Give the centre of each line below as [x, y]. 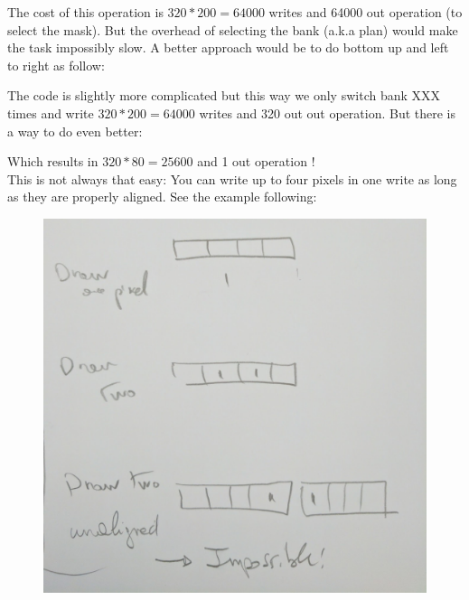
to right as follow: [56, 65]
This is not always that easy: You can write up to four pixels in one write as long [232, 178]
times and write [51, 112]
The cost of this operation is [85, 12]
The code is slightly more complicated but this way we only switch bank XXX [224, 95]
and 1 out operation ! [256, 161]
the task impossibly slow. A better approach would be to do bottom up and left [228, 47]
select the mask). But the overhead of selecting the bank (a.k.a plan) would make [233, 29]
